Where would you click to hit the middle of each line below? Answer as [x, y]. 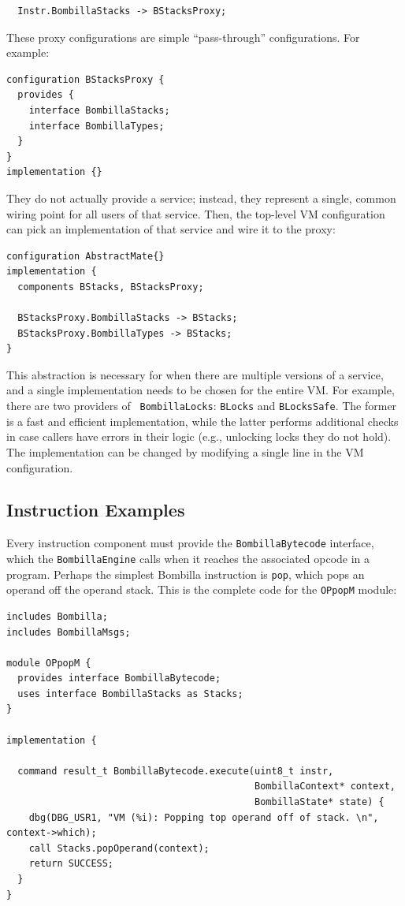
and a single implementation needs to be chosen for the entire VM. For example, [201, 390]
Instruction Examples [96, 510]
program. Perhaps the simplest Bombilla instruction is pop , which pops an [186, 574]
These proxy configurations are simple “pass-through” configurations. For [183, 37]
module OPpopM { [49, 663]
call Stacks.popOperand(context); [119, 848]
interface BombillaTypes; [97, 126]
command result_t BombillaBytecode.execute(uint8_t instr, [176, 771]
